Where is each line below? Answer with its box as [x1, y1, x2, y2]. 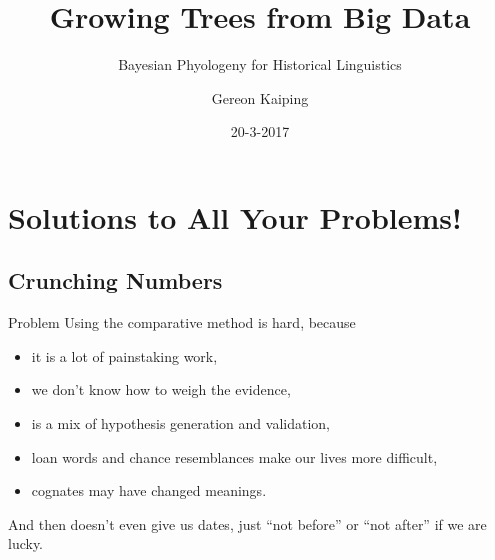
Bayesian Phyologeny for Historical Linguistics [118, 54, 402, 75]
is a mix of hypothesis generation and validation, [31, 413, 330, 434]
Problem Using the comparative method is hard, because [8, 312, 356, 333]
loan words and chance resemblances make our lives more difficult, [31, 446, 438, 467]
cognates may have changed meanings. [31, 480, 267, 501]
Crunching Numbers [8, 265, 223, 296]
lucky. [8, 533, 44, 554]
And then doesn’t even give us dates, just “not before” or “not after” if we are [8, 513, 487, 534]
